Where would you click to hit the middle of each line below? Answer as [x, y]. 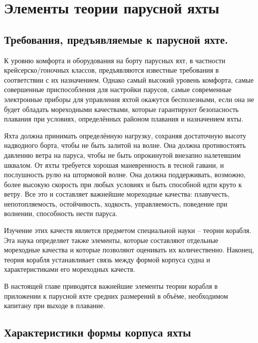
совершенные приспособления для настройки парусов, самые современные [118, 89]
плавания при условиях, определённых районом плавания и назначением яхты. [124, 119]
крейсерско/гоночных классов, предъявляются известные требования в [112, 70]
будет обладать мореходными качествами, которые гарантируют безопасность [122, 109]
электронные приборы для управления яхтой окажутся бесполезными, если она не [129, 99]
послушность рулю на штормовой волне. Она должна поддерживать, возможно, [125, 174]
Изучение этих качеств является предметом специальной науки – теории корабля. [128, 230]
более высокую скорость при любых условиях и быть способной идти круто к [123, 184]
